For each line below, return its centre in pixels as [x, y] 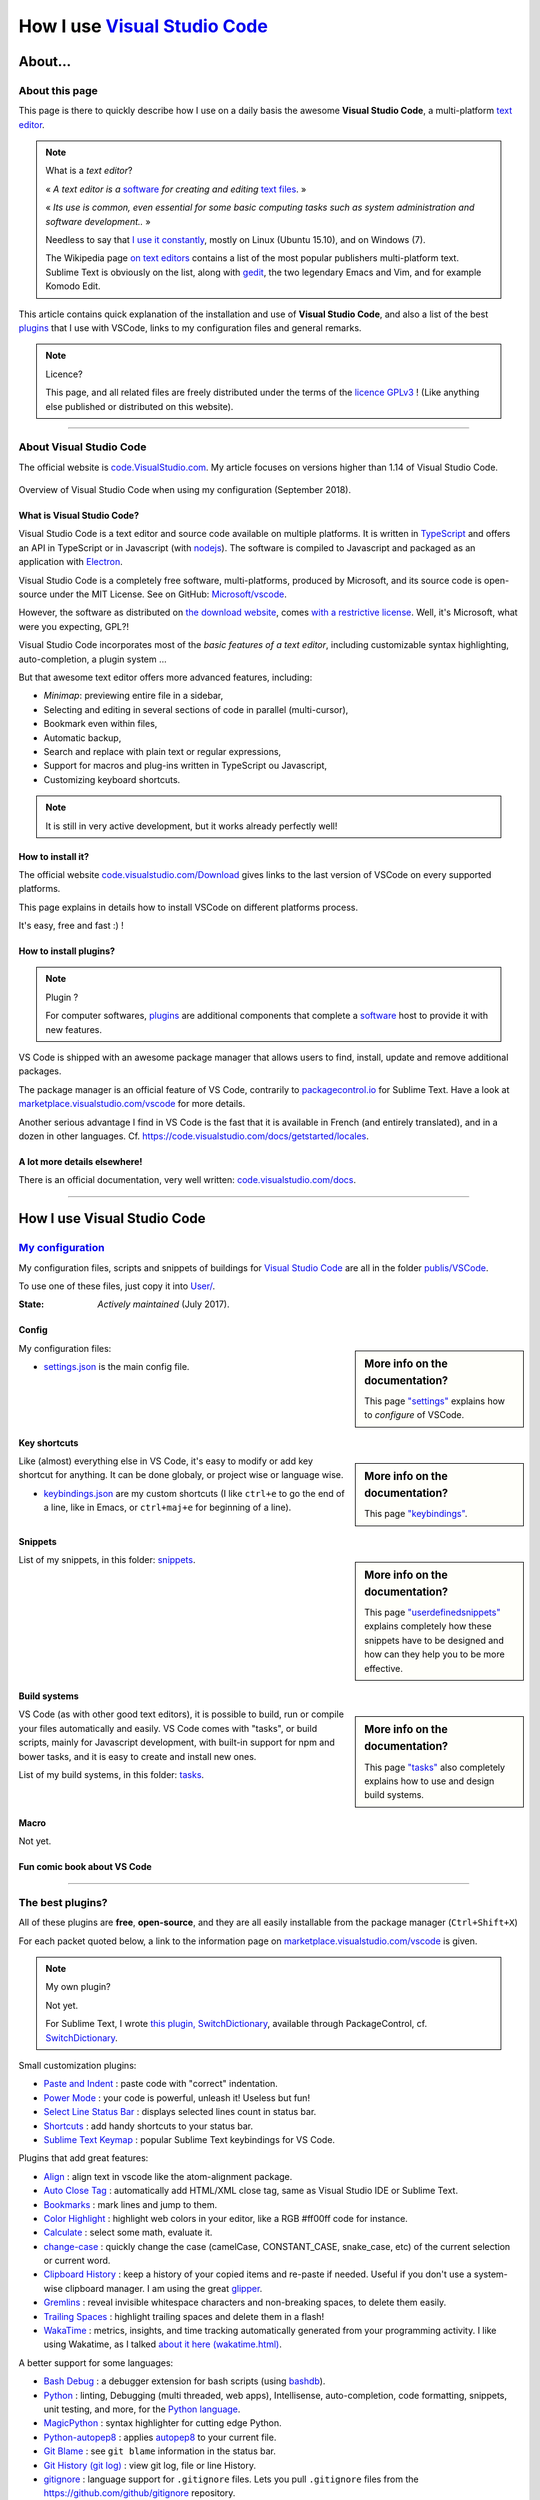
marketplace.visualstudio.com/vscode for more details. [132, 1104]
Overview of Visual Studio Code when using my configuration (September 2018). [185, 490]
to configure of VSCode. [414, 1415]
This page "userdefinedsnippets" [432, 1612]
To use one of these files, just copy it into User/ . [117, 1286]
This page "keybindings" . [416, 1514]
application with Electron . [71, 562]
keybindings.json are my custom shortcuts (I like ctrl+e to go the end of [194, 1493]
